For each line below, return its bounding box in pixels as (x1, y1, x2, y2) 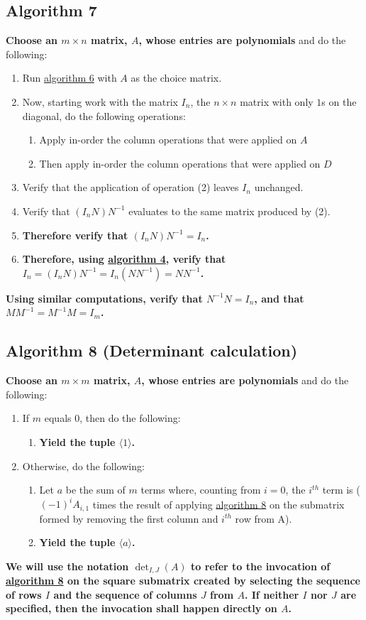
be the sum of (65, 482, 126, 497)
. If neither (244, 587, 299, 602)
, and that (254, 290, 304, 305)
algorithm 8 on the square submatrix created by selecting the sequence (6, 573, 360, 588)
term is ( (322, 482, 360, 497)
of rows (6, 587, 42, 602)
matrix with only (240, 94, 314, 109)
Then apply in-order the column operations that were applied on (39, 156, 321, 170)
